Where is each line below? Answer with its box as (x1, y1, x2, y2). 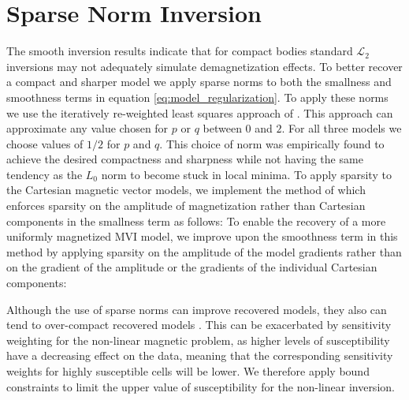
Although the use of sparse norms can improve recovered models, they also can (6, 301, 387, 317)
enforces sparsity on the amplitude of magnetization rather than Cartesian (6, 197, 366, 214)
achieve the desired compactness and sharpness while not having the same (6, 151, 363, 167)
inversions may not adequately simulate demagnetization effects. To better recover (6, 58, 403, 74)
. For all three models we (281, 120, 402, 136)
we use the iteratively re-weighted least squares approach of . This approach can (6, 104, 393, 121)
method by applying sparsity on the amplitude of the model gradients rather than (6, 243, 402, 260)
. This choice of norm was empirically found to (159, 135, 385, 151)
